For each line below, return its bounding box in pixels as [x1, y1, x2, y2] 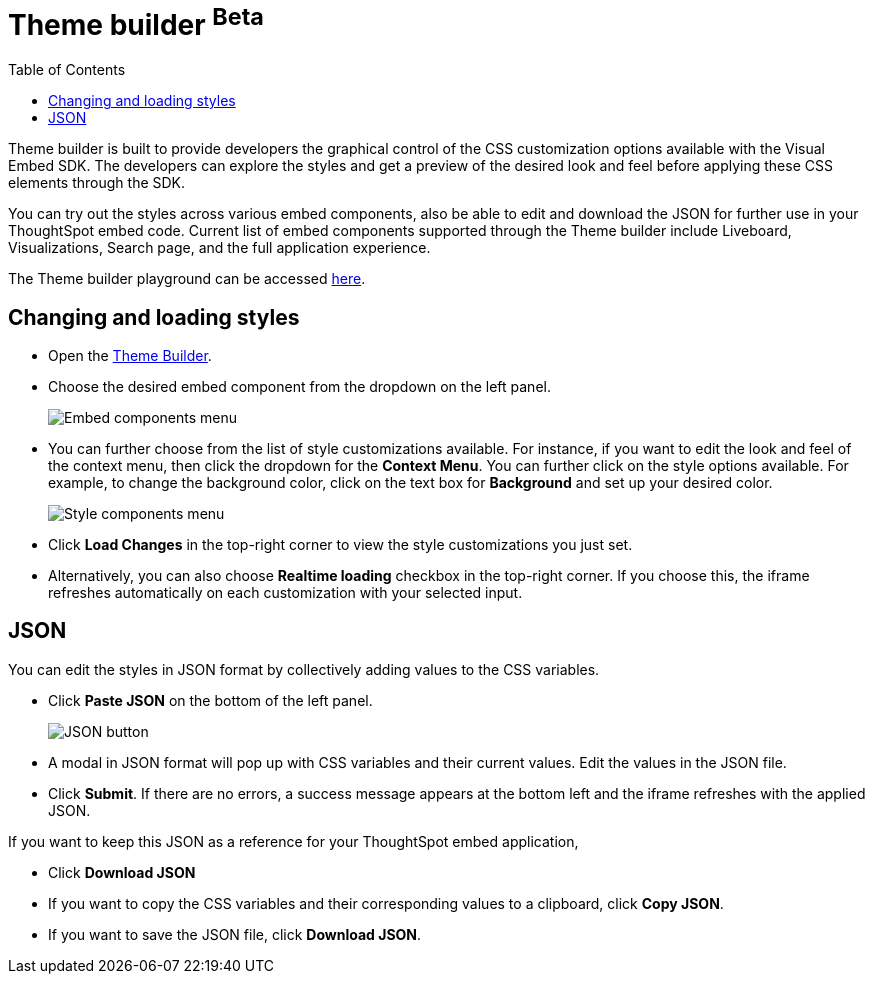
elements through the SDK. [8, 174, 186, 192]
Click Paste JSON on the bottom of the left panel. [48, 691, 373, 709]
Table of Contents [8, 61, 126, 79]
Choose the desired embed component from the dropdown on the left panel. [48, 377, 551, 395]
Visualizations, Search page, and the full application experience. [8, 239, 431, 257]
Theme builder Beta [8, 2, 264, 43]
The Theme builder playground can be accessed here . [8, 270, 366, 288]
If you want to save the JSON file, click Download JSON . [48, 925, 422, 943]
